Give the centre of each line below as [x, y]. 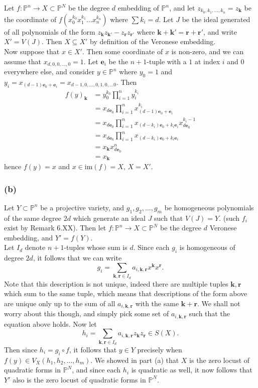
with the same [157, 303]
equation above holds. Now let [50, 324]
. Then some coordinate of [122, 51]
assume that [23, 61]
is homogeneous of [207, 247]
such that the [209, 313]
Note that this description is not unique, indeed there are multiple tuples [116, 283]
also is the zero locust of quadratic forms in [79, 379]
